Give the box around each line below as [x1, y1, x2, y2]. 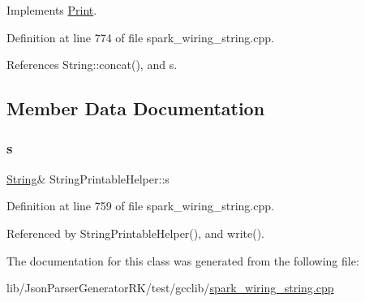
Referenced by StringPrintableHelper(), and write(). [6, 224, 264, 241]
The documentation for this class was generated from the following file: [6, 252, 359, 269]
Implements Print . [6, 2, 97, 18]
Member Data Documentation [6, 96, 265, 121]
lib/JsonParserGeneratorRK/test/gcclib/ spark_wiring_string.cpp [6, 279, 334, 296]
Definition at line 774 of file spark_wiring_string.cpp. [6, 28, 274, 45]
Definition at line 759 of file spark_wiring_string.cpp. [6, 197, 274, 214]
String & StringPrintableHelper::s [6, 170, 170, 187]
